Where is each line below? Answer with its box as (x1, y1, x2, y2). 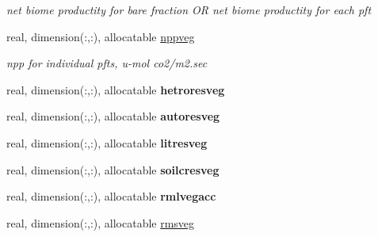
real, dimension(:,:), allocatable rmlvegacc (6, 188, 216, 205)
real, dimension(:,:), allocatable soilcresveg (6, 161, 220, 178)
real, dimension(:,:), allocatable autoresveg (6, 108, 220, 124)
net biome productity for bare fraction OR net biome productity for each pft (6, 2, 372, 17)
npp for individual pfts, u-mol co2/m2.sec (6, 55, 208, 71)
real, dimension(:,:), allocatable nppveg (6, 28, 195, 44)
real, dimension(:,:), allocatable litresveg (6, 134, 208, 151)
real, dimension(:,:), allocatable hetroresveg (6, 81, 225, 97)
